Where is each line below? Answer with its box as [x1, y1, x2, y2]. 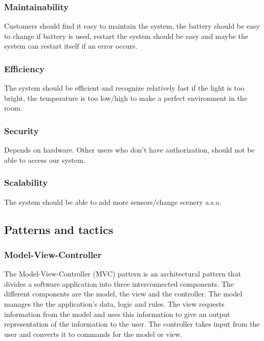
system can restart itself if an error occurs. [4, 40, 138, 51]
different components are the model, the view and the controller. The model [4, 288, 243, 299]
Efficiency [4, 62, 45, 75]
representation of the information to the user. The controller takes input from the [4, 318, 260, 329]
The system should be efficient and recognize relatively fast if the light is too [4, 82, 245, 93]
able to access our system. [4, 154, 85, 165]
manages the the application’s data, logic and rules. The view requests [4, 299, 225, 309]
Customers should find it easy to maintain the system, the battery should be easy [4, 20, 260, 31]
